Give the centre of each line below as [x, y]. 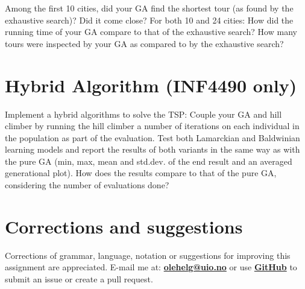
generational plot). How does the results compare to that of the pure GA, [141, 173]
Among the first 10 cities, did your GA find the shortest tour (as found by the [149, 8]
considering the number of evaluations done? [87, 185]
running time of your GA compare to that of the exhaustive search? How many [151, 32]
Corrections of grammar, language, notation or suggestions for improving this [148, 255]
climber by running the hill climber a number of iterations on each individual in [152, 126]
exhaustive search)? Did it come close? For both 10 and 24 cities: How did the [149, 20]
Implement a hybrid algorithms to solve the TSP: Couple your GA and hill [143, 114]
